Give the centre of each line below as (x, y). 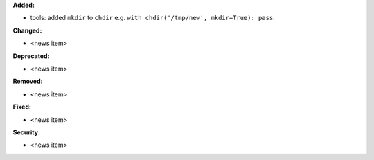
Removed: (28, 81)
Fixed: (22, 107)
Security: (27, 132)
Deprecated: (31, 56)
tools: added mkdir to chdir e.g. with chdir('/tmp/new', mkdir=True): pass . (152, 18)
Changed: (27, 30)
